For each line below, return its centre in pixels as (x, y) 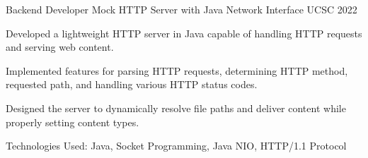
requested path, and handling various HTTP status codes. (132, 84)
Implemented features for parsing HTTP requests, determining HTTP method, (177, 70)
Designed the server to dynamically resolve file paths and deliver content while (176, 108)
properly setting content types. (73, 122)
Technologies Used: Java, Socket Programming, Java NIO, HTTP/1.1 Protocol (176, 146)
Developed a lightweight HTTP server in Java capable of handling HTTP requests (184, 33)
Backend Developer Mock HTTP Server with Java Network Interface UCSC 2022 (182, 9)
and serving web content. (60, 47)
